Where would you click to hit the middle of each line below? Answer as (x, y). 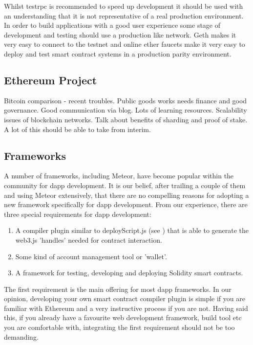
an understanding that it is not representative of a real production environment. (124, 15)
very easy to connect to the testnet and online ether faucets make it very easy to (125, 44)
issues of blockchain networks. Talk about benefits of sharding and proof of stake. (126, 119)
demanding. (21, 336)
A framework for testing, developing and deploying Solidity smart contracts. (129, 273)
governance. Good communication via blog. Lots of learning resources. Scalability (126, 110)
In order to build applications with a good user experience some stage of (112, 25)
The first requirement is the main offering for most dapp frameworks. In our (118, 289)
